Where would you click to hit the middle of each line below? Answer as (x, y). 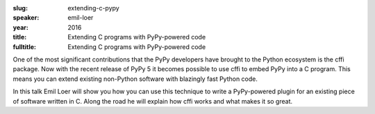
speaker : (26, 18)
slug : (20, 8)
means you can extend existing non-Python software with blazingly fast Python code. (135, 79)
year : (21, 27)
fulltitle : (24, 47)
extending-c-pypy (93, 8)
